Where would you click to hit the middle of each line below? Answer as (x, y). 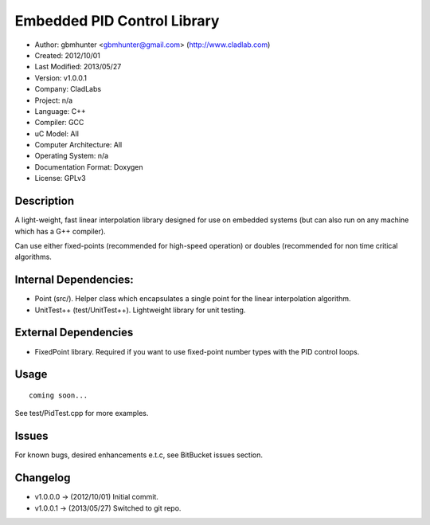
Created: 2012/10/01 (68, 55)
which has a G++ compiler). (61, 231)
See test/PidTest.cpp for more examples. (82, 413)
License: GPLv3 (61, 178)
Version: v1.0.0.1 (61, 78)
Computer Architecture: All (78, 145)
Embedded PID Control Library (117, 21)
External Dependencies (74, 333)
